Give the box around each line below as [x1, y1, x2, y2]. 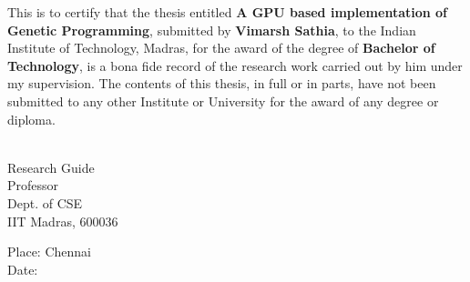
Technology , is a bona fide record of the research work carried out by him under [7, 55, 463, 75]
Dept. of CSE [7, 193, 83, 212]
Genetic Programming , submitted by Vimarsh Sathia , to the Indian [7, 20, 416, 39]
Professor [7, 176, 59, 195]
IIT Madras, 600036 [7, 211, 118, 230]
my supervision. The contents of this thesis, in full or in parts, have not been [7, 74, 436, 93]
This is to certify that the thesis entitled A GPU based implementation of [7, 3, 448, 21]
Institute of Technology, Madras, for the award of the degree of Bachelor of [7, 38, 435, 57]
